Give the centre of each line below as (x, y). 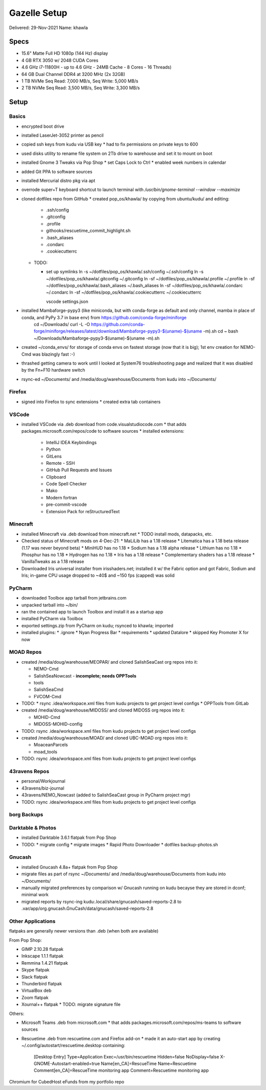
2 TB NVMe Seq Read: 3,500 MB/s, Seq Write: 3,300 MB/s (81, 88)
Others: (17, 1014)
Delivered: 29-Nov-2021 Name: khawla (49, 28)
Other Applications (32, 921)
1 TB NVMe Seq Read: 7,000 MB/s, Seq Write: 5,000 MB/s (80, 81)
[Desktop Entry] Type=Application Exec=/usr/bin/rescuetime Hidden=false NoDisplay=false (126, 1056)
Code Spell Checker (66, 484)
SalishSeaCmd (49, 690)
